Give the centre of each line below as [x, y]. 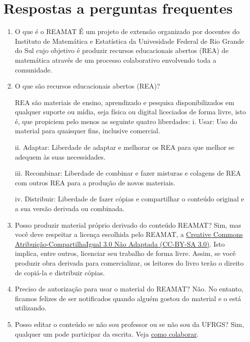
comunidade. [34, 69]
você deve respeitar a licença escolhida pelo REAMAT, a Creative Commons [129, 234]
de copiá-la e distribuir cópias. [60, 272]
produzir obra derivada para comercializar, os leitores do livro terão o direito [129, 263]
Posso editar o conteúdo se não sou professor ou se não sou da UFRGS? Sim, [129, 324]
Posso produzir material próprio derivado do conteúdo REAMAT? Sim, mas [128, 225]
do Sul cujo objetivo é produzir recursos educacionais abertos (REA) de [122, 50]
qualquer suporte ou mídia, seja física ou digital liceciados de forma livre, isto [130, 112]
